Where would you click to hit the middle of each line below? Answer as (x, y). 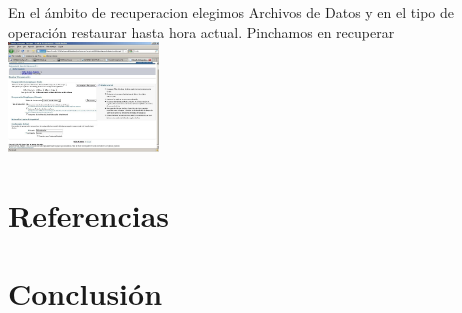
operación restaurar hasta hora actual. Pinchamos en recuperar (201, 31)
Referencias (89, 214)
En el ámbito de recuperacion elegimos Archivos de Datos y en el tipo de (231, 12)
